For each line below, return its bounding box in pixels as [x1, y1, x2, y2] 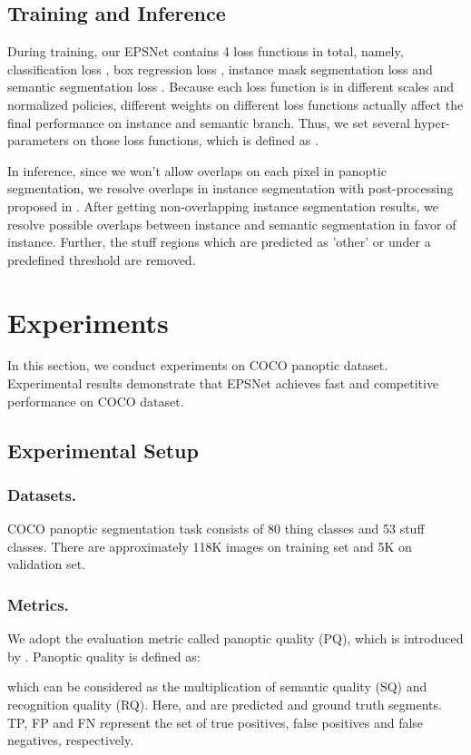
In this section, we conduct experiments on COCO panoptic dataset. [7, 356, 388, 375]
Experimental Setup [7, 436, 199, 464]
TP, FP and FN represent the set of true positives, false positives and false [7, 712, 424, 731]
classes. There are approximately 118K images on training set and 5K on [7, 536, 412, 555]
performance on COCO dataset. [7, 391, 184, 410]
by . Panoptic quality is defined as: [7, 646, 201, 665]
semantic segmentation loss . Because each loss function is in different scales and [7, 77, 455, 96]
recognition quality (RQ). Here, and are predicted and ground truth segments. [7, 695, 442, 714]
